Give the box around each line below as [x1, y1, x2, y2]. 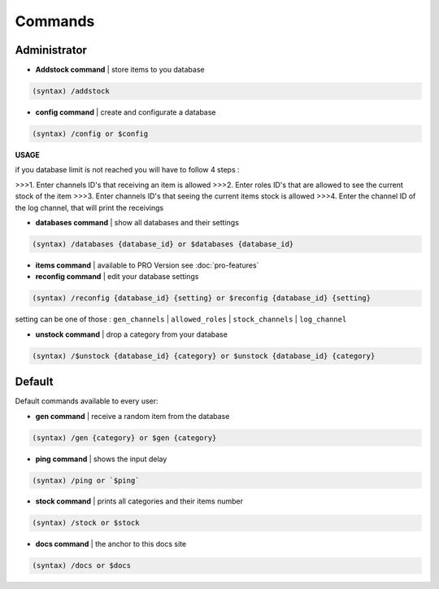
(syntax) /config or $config [32, 129, 149, 138]
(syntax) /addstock [32, 86, 110, 96]
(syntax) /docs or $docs [32, 561, 132, 570]
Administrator [15, 43, 87, 57]
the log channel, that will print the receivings [15, 203, 164, 212]
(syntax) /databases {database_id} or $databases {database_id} [32, 239, 294, 248]
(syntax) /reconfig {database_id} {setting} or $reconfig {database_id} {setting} [32, 294, 372, 303]
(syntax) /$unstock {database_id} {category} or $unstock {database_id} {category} [32, 351, 376, 360]
